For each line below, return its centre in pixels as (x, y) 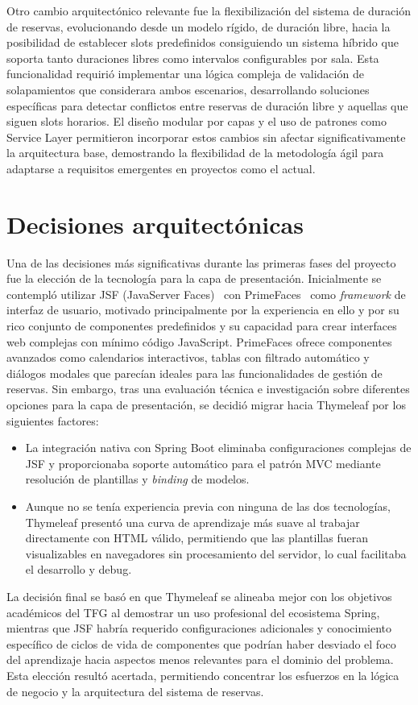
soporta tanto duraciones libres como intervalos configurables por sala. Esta (193, 58)
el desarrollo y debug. (79, 569)
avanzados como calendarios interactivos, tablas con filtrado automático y (188, 357)
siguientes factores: (53, 420)
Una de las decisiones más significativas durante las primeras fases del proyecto (201, 262)
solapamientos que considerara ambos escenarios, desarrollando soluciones (188, 89)
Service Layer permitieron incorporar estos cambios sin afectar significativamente (206, 137)
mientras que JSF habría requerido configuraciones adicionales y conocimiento (199, 628)
